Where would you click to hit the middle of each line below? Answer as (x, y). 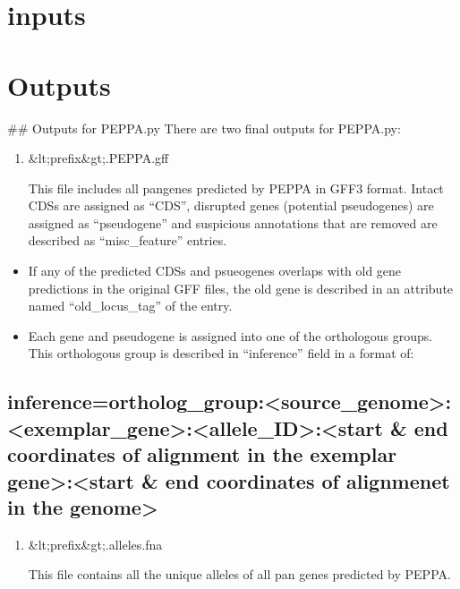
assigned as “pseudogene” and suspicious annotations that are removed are (233, 222)
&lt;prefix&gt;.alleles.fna (95, 544)
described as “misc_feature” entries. (128, 240)
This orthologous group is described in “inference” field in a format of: (221, 353)
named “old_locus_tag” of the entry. (130, 306)
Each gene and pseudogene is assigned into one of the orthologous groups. (230, 335)
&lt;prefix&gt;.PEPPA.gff (98, 158)
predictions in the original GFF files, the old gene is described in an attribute (241, 288)
